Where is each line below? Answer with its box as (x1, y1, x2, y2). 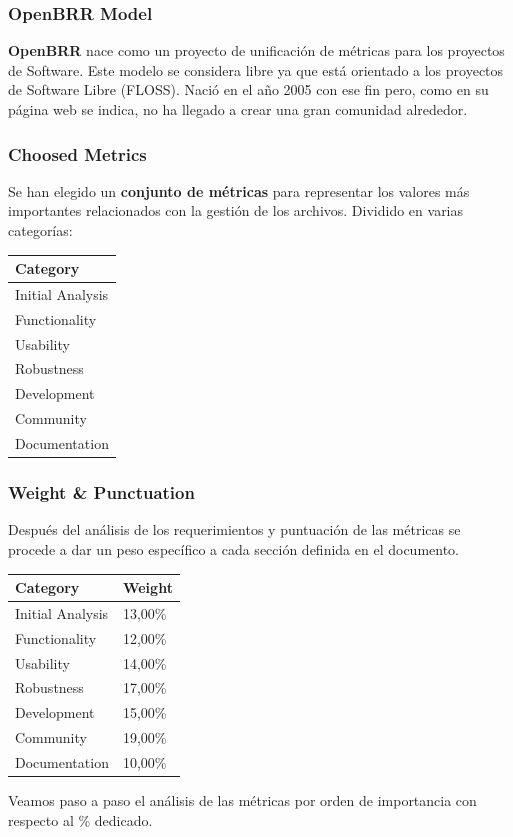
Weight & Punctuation (8, 480, 195, 505)
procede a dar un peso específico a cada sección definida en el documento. (8, 538, 459, 559)
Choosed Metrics (8, 141, 147, 166)
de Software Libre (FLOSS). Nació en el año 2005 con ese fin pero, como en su (8, 79, 489, 100)
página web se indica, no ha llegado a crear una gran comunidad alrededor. (8, 99, 468, 119)
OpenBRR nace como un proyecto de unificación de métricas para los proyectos (8, 40, 505, 61)
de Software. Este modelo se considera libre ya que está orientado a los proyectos (8, 59, 504, 80)
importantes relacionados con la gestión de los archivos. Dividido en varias (8, 200, 464, 221)
